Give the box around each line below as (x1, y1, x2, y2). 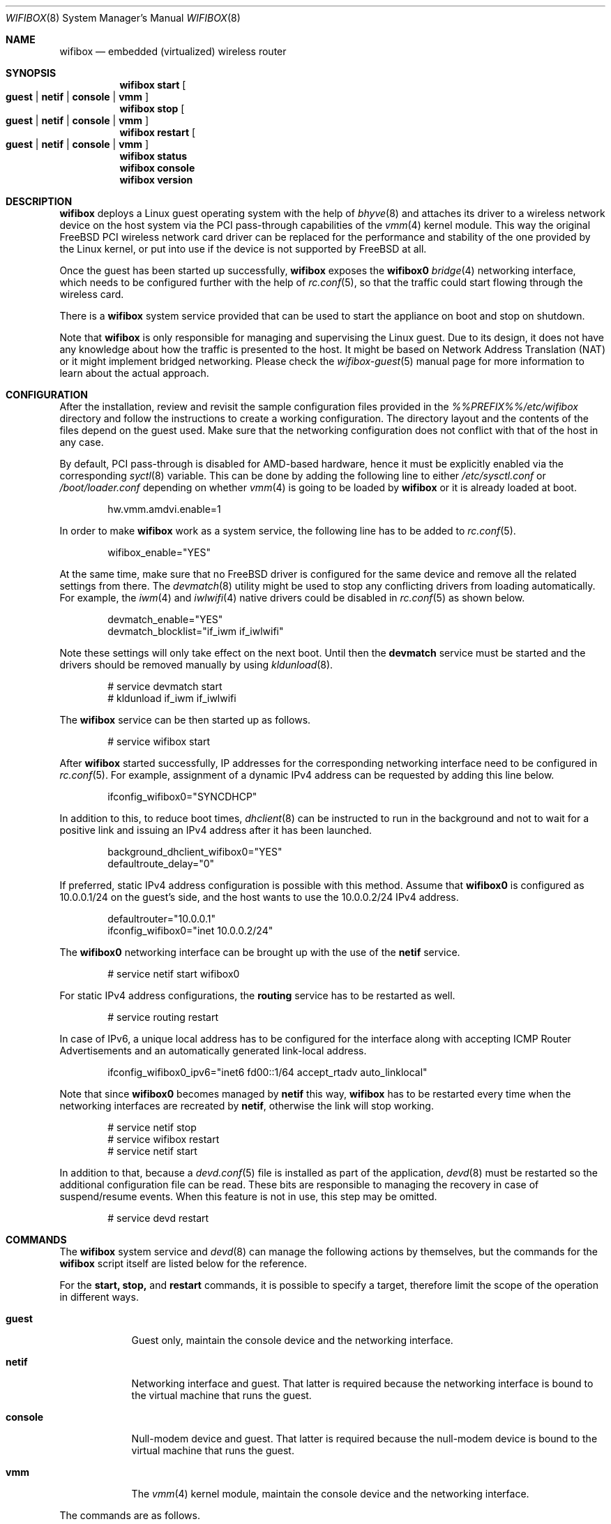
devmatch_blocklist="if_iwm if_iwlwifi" (107, 625, 284, 637)
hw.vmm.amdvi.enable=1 (107, 503, 221, 515)
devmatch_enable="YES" (107, 613, 223, 625)
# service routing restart (107, 1011, 219, 1023)
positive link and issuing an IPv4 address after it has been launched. (59, 824, 372, 836)
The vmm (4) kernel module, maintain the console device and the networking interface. (131, 1488, 529, 1500)
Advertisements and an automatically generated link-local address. (59, 1045, 367, 1056)
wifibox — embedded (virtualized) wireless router (59, 45, 287, 57)
